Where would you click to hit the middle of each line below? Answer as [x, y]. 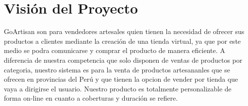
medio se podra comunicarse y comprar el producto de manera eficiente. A [115, 50]
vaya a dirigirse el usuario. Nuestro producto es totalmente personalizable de [118, 88]
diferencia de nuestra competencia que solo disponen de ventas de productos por [123, 60]
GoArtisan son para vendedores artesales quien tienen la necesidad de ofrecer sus [124, 31]
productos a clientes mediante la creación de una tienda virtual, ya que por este [123, 41]
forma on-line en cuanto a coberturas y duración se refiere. [91, 98]
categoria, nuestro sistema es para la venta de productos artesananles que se [117, 69]
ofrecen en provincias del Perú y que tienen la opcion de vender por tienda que [121, 79]
